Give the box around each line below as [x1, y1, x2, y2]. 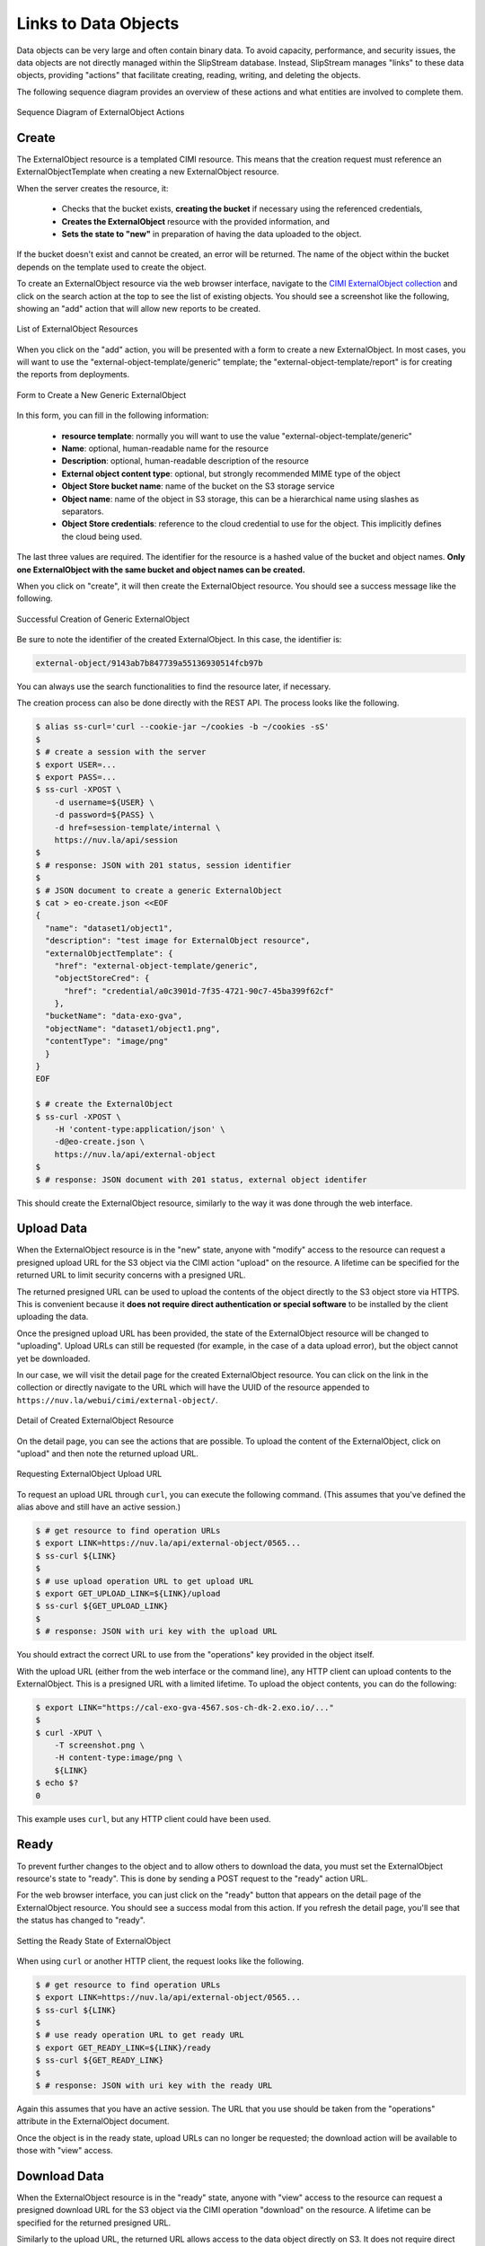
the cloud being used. [61, 531, 143, 542]
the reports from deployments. [16, 369, 130, 380]
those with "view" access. [16, 2145, 113, 2156]
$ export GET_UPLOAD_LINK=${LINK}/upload [35, 1588, 221, 1598]
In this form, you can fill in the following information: [16, 410, 209, 421]
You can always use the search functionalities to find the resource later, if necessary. [16, 681, 331, 692]
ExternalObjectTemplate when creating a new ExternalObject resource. [16, 166, 279, 177]
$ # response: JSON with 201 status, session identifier [35, 860, 292, 871]
